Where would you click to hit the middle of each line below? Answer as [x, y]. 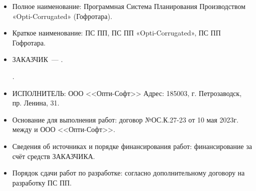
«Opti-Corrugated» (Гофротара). [62, 16]
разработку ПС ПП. [42, 182]
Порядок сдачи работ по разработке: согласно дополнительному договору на [128, 173]
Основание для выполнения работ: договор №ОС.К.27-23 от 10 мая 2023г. [125, 119]
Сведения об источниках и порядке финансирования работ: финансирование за [132, 146]
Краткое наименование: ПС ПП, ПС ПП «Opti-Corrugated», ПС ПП [116, 33]
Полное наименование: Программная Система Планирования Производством [129, 6]
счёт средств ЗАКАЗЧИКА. [53, 156]
